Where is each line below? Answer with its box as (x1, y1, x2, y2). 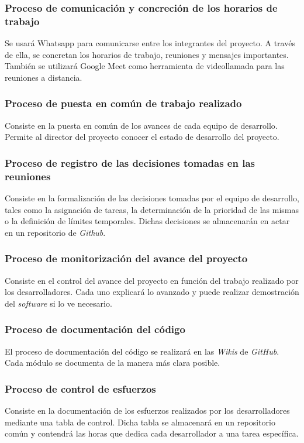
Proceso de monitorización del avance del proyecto (5, 251, 248, 266)
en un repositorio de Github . (5, 226, 106, 238)
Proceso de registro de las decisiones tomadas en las (5, 155, 255, 170)
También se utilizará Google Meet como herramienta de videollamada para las (5, 60, 285, 72)
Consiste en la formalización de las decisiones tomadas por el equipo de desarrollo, (5, 192, 299, 204)
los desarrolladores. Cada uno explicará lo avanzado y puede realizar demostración (5, 286, 299, 298)
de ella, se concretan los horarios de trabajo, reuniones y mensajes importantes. (5, 48, 289, 60)
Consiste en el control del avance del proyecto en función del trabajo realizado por (5, 274, 299, 286)
